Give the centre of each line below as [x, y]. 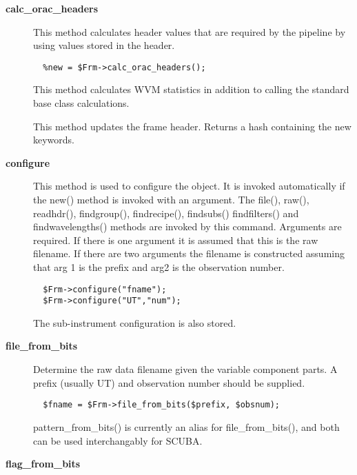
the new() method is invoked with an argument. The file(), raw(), [171, 199]
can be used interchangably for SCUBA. [118, 440]
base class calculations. [81, 103]
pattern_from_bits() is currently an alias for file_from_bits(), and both [186, 426]
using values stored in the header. [104, 45]
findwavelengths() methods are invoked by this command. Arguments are [187, 226]
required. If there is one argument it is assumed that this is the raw [176, 240]
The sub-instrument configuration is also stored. [135, 322]
